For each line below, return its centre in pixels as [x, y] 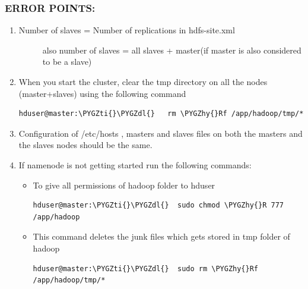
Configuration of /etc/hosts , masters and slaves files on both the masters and [161, 133]
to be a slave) [67, 62]
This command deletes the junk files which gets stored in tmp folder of [161, 236]
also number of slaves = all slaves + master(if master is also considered [172, 50]
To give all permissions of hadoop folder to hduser [124, 185]
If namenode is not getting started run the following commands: [135, 164]
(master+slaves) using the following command [102, 93]
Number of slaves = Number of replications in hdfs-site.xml [127, 30]
